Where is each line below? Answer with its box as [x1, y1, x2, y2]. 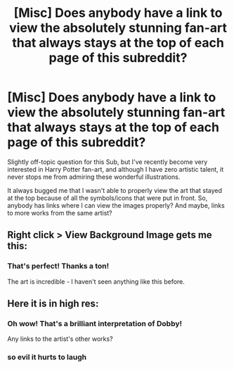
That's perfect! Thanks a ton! [7, 261, 110, 271]
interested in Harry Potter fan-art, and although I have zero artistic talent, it [7, 165, 224, 173]
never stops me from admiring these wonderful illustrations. [7, 173, 181, 181]
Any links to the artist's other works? [7, 334, 114, 343]
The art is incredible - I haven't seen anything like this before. [7, 277, 185, 286]
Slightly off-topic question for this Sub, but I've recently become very [7, 157, 208, 166]
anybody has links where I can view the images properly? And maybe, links [7, 201, 225, 209]
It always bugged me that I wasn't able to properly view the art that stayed [7, 186, 223, 194]
